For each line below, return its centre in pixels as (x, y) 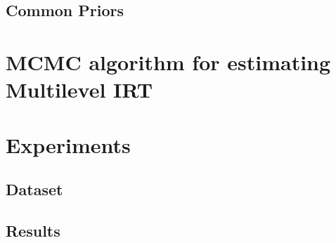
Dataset (34, 189)
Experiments (68, 144)
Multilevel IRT (79, 90)
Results (33, 230)
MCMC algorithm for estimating (168, 61)
